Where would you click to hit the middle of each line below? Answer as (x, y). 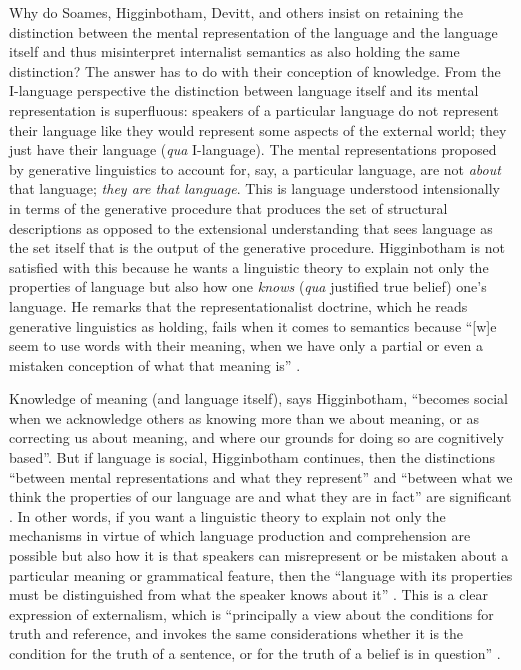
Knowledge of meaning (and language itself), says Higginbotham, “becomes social (258, 398)
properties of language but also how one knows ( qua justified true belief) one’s (248, 286)
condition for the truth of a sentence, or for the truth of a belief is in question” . (255, 653)
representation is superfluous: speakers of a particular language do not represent (254, 109)
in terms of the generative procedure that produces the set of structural (228, 207)
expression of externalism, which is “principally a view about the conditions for (251, 613)
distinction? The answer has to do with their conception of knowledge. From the (255, 70)
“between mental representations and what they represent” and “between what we (261, 476)
